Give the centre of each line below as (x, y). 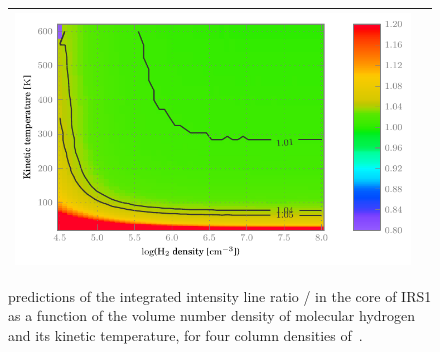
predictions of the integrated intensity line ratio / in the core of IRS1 (220, 295)
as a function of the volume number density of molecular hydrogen (212, 315)
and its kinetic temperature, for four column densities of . (185, 334)
